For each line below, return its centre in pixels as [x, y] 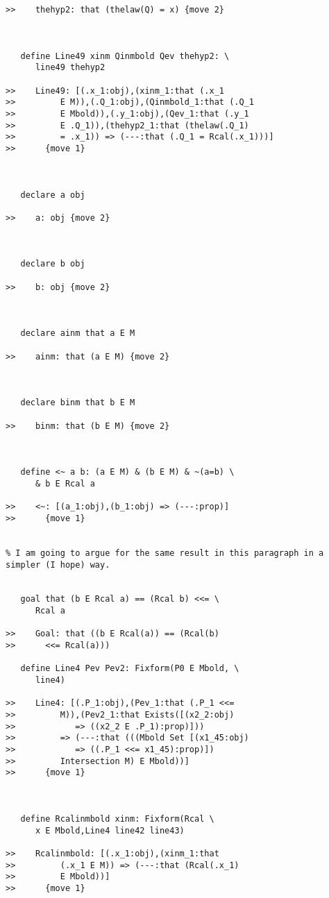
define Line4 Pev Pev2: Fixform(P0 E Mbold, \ [130, 669]
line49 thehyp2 [70, 68]
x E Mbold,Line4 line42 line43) [110, 830]
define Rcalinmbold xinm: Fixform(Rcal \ [117, 819]
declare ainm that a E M [78, 333]
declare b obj [53, 264]
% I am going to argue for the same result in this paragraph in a [165, 553]
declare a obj [53, 195]
